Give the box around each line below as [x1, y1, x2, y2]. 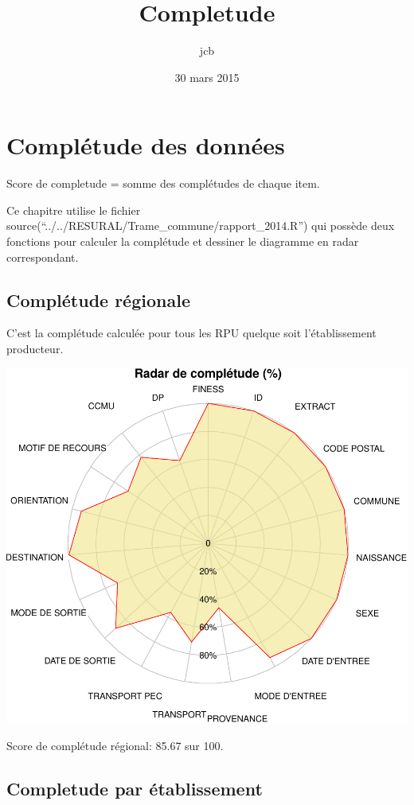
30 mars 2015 [174, 68, 240, 85]
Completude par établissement [6, 776, 263, 800]
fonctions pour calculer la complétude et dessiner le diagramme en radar [6, 233, 359, 250]
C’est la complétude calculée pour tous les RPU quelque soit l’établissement [6, 325, 377, 341]
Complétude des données [6, 129, 285, 161]
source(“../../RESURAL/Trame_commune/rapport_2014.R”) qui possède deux [6, 217, 395, 234]
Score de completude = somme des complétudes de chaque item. [6, 175, 320, 192]
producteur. [6, 340, 64, 357]
